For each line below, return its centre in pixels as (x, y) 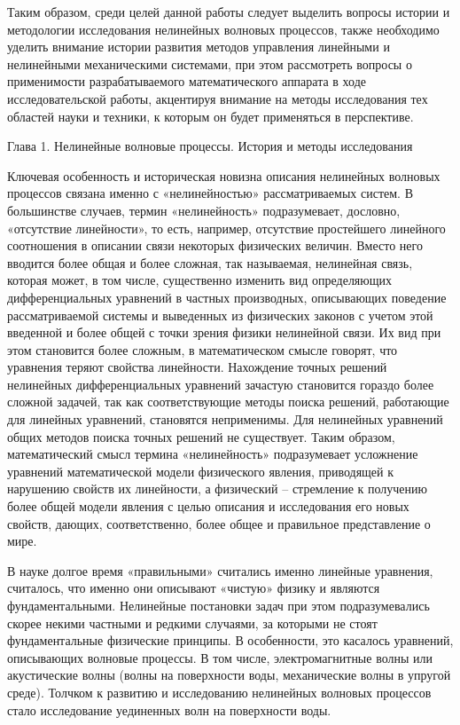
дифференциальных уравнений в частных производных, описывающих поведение (227, 297)
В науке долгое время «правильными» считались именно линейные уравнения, (220, 570)
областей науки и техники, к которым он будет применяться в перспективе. (211, 116)
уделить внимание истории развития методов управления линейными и (199, 47)
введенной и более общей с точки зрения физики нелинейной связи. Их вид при (224, 332)
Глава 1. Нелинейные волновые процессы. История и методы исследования (210, 146)
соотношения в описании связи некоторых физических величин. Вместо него (215, 245)
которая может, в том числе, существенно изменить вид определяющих (200, 280)
